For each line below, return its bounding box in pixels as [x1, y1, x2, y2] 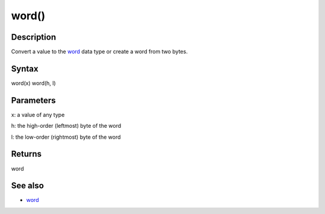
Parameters [11, 95, 56, 105]
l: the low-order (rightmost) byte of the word [11, 133, 121, 140]
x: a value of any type [11, 111, 65, 118]
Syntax [11, 63, 39, 74]
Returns [11, 149, 42, 159]
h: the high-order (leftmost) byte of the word [11, 122, 122, 130]
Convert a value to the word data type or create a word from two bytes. [11, 48, 188, 55]
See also [11, 181, 45, 191]
